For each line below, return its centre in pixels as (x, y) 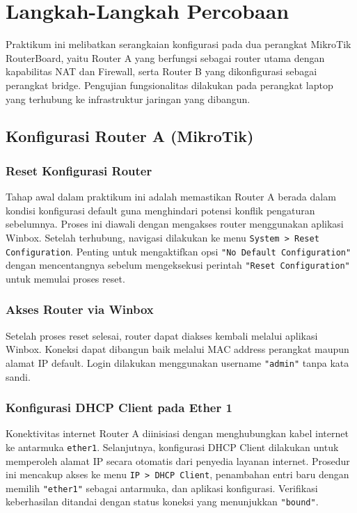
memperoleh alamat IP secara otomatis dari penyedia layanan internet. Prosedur (178, 460)
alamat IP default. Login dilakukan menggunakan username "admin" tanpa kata (177, 362)
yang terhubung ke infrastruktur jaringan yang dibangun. (128, 98)
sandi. (18, 376)
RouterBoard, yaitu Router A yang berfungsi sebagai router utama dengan (165, 57)
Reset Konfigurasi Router (79, 170)
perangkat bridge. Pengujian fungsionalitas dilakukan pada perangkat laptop (169, 85)
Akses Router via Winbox (80, 309)
